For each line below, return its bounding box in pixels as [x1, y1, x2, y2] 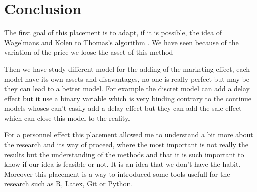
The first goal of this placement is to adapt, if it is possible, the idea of [4, 27, 222, 38]
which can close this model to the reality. [4, 112, 131, 123]
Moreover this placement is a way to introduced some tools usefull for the [4, 168, 230, 179]
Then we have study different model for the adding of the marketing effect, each [4, 63, 250, 74]
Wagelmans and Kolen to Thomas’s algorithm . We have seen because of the [4, 37, 239, 47]
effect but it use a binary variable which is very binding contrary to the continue [4, 93, 252, 103]
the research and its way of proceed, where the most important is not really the [4, 139, 249, 150]
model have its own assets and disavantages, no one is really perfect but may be [4, 73, 250, 84]
